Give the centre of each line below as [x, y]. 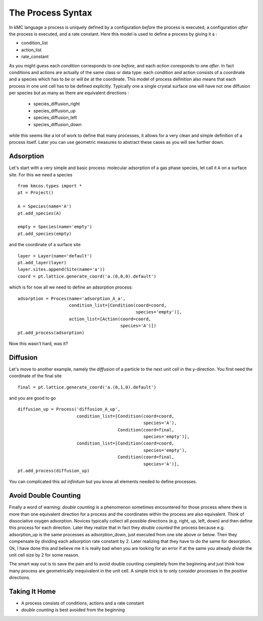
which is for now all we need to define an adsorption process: [71, 287]
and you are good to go [32, 398]
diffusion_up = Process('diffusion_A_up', [69, 409]
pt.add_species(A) [40, 213]
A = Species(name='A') [45, 206]
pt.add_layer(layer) [42, 262]
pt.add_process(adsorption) [51, 332]
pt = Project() [36, 193]
